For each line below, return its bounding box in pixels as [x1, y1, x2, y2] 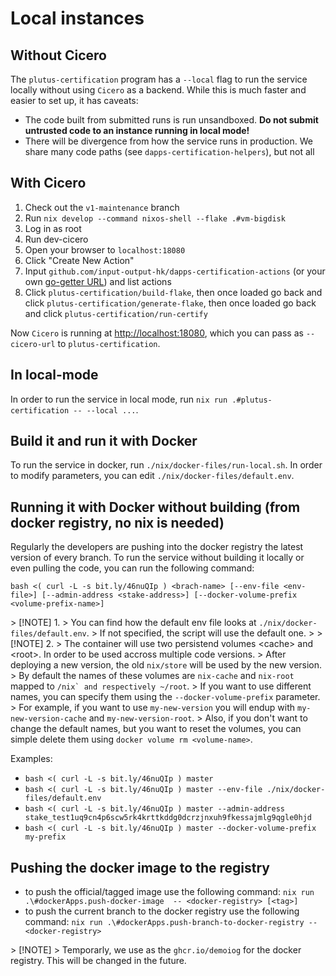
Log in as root [24, 222, 82, 234]
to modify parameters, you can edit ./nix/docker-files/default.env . [10, 470, 295, 482]
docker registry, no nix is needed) [10, 514, 225, 531]
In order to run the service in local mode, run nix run [10, 393, 228, 405]
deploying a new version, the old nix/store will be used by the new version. [10, 659, 323, 671]
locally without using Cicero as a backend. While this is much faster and [10, 84, 307, 96]
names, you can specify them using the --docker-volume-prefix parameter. [10, 691, 321, 703]
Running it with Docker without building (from [10, 498, 301, 516]
